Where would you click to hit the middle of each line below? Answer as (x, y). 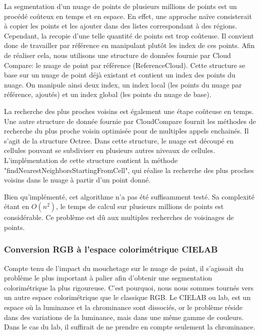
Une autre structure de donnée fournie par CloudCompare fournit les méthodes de (130, 121)
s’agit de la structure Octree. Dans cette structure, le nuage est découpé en (119, 140)
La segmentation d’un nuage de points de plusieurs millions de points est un (120, 6)
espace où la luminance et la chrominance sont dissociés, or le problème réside (123, 307)
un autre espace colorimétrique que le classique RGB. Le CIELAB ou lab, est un (127, 297)
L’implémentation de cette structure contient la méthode (91, 160)
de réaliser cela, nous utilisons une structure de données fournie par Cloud (117, 55)
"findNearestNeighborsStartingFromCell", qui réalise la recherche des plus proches (129, 170)
